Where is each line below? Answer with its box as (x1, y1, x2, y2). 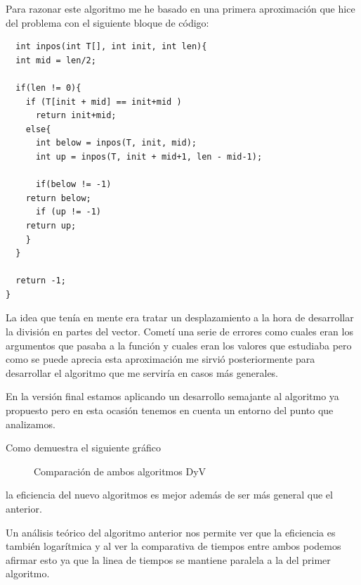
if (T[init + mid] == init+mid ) (25, 96, 182, 107)
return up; (25, 220, 77, 231)
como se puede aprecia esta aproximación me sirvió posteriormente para (6, 352, 315, 366)
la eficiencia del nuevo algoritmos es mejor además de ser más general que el (6, 487, 333, 502)
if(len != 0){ (15, 82, 81, 93)
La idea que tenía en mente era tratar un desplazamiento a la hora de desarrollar (6, 310, 354, 325)
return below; (25, 193, 91, 203)
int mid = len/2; (15, 55, 96, 65)
